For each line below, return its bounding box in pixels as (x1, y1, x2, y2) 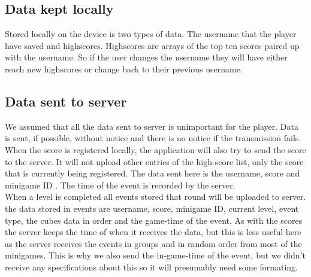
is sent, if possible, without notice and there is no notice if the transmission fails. (5, 132, 301, 144)
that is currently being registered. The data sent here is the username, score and (5, 167, 300, 179)
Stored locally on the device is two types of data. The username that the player (5, 28, 297, 40)
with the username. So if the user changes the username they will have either (5, 51, 288, 63)
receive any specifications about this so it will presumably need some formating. (5, 260, 298, 273)
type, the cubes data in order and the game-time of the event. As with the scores (5, 214, 303, 226)
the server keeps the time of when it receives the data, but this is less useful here (5, 226, 301, 238)
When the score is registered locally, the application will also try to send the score (5, 143, 306, 156)
